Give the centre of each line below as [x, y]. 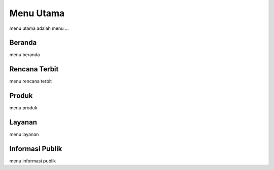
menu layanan [24, 135]
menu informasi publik [32, 161]
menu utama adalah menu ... [39, 28]
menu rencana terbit [31, 81]
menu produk [23, 108]
